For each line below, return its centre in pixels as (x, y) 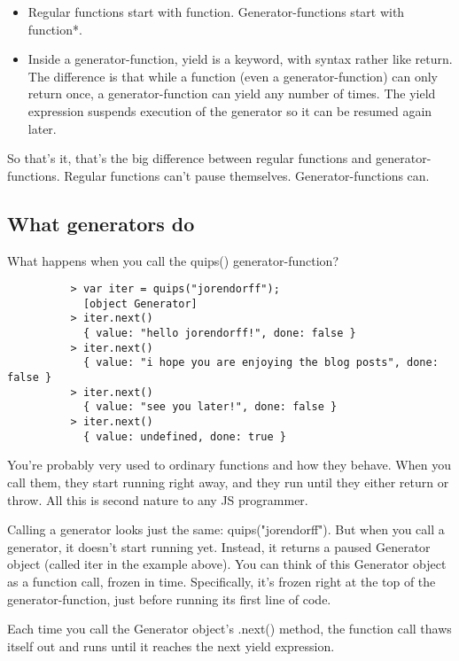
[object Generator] (140, 303)
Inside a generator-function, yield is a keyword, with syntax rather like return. (240, 59)
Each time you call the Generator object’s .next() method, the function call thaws (229, 629)
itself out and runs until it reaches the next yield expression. (171, 645)
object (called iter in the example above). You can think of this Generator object (227, 564)
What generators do (101, 223)
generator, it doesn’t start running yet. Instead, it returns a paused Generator (219, 546)
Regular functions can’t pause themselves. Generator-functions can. (247, 175)
